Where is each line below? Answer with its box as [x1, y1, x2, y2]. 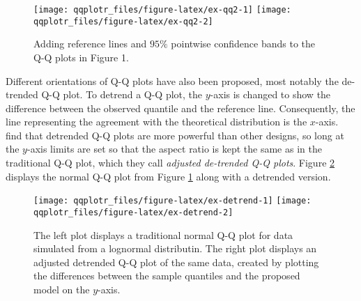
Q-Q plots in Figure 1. [33, 49, 129, 64]
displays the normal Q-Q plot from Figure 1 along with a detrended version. [6, 169, 331, 183]
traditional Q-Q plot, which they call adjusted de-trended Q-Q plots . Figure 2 [6, 155, 335, 170]
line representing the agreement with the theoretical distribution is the [6, 114, 307, 129]
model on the [33, 281, 90, 296]
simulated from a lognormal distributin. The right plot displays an [33, 241, 317, 256]
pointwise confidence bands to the [171, 36, 315, 51]
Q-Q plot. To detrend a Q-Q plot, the [41, 87, 203, 102]
